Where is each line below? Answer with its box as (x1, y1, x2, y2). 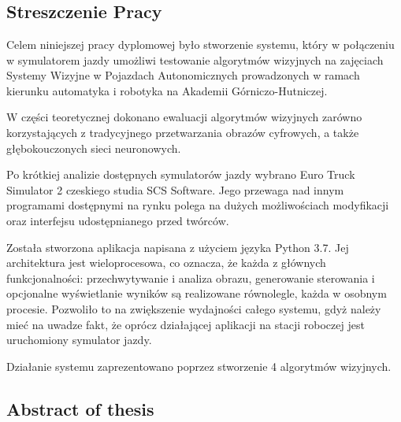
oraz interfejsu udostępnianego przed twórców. (6, 212, 229, 228)
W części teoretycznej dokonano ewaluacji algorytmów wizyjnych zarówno (6, 109, 362, 125)
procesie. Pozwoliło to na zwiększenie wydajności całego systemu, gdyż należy (6, 300, 381, 316)
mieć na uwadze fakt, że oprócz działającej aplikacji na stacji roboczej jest (6, 316, 365, 332)
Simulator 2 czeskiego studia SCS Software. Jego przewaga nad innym (6, 181, 344, 198)
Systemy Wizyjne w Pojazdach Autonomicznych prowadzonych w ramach (6, 67, 360, 83)
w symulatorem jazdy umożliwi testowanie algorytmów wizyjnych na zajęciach (6, 51, 384, 68)
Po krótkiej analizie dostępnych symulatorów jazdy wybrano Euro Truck (6, 166, 355, 183)
